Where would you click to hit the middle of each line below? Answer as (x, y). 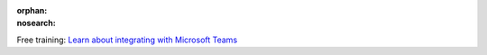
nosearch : (36, 23)
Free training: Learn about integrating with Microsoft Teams (127, 40)
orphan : (32, 10)
